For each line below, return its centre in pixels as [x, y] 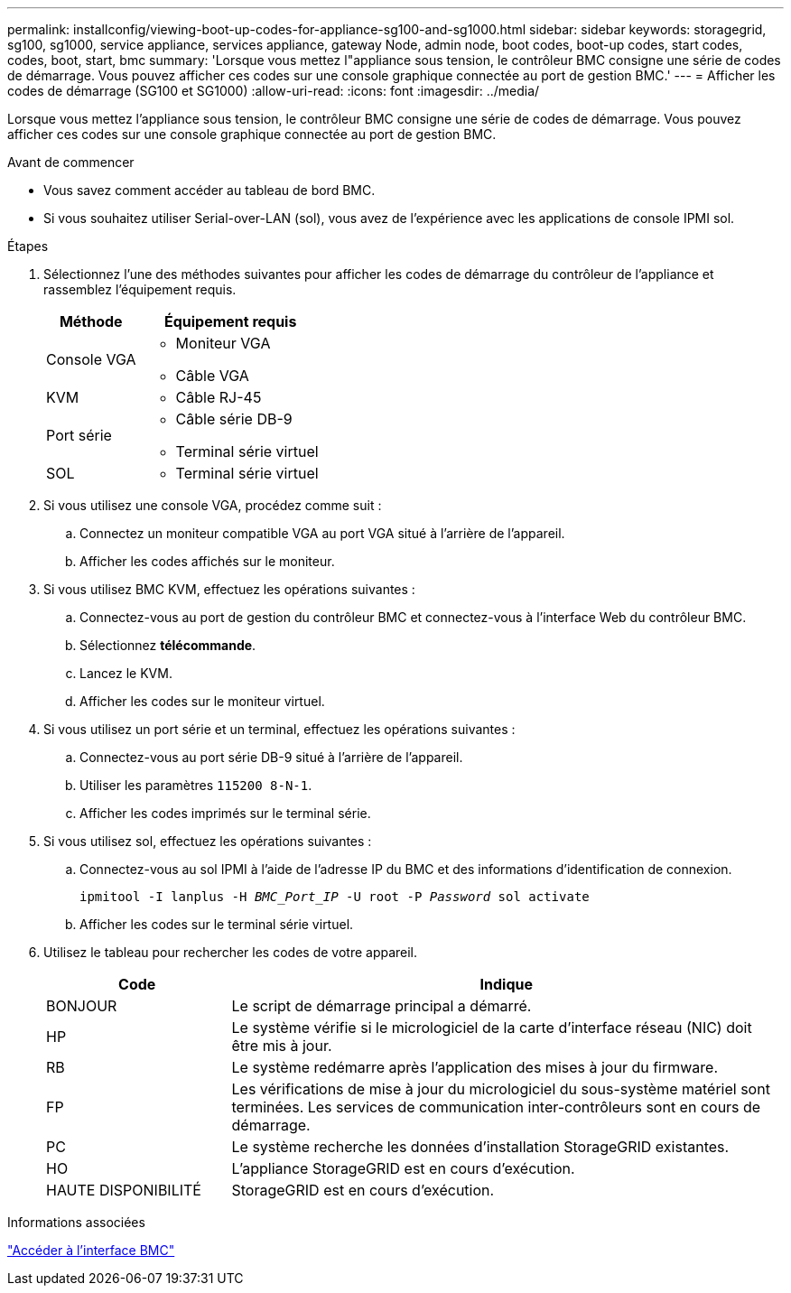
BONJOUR [82, 1006]
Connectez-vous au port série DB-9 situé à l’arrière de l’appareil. [271, 757]
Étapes [28, 246]
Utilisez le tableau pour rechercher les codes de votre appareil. [231, 952]
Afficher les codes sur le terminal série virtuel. [217, 924]
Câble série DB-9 [234, 419]
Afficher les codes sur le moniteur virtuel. [202, 701]
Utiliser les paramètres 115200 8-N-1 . [196, 785]
